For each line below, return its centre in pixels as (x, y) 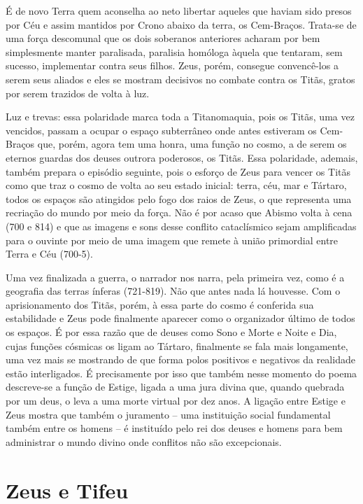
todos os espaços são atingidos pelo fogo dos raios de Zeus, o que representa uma (179, 198)
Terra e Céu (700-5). (49, 254)
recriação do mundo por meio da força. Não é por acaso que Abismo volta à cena (179, 212)
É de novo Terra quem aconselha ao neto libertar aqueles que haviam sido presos (179, 10)
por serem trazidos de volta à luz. (78, 93)
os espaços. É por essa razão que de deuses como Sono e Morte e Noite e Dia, (171, 332)
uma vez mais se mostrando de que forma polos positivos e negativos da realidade (180, 359)
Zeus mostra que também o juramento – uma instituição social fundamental (168, 414)
